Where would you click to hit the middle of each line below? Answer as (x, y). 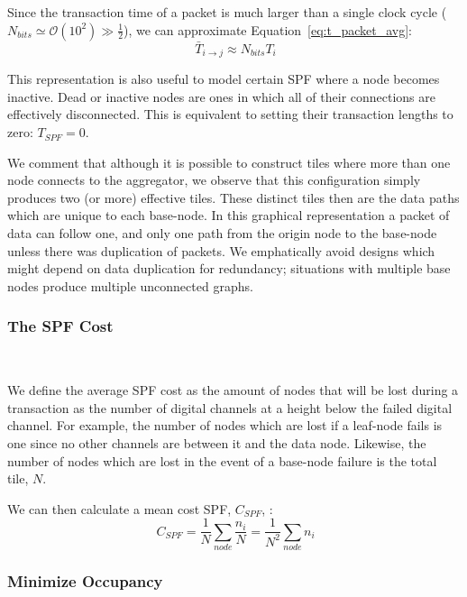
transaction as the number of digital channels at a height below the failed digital (230, 407)
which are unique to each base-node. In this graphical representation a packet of (229, 215)
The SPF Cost (60, 326)
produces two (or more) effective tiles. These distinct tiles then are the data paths (233, 197)
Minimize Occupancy (85, 581)
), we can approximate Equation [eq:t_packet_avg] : (268, 29)
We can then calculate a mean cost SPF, (119, 508)
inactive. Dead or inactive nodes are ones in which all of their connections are (222, 96)
